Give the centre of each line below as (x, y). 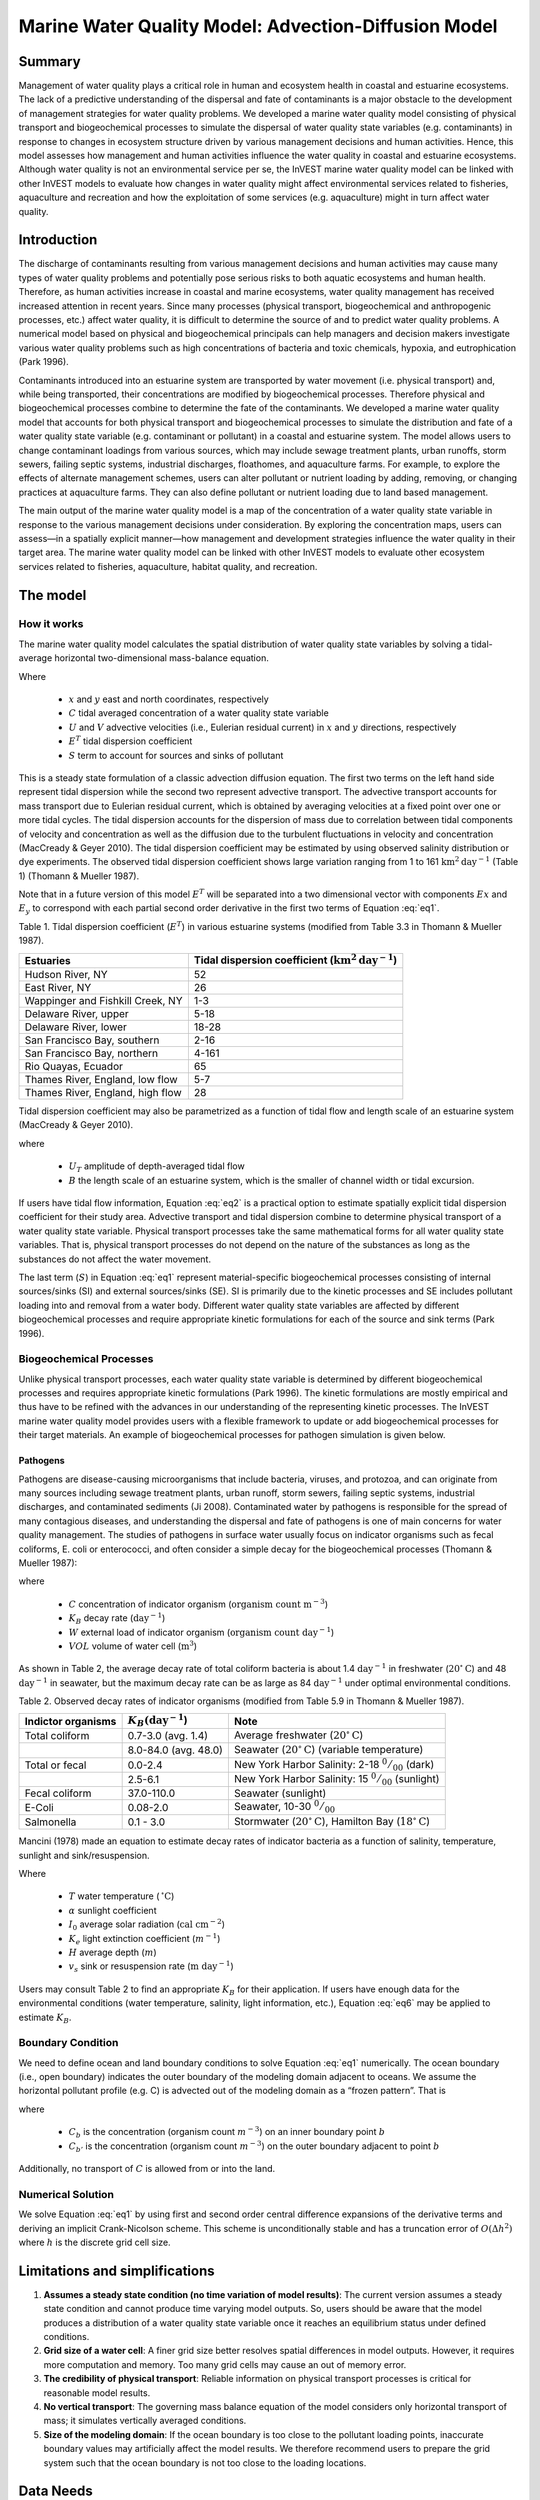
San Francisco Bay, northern (91, 1053)
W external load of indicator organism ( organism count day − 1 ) (201, 1631)
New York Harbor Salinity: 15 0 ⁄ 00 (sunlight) (336, 1779)
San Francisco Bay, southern (92, 1040)
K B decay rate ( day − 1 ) (117, 1618)
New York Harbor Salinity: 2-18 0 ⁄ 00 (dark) (334, 1764)
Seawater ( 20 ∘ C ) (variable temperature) (328, 1749)
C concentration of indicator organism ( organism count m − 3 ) (198, 1603)
